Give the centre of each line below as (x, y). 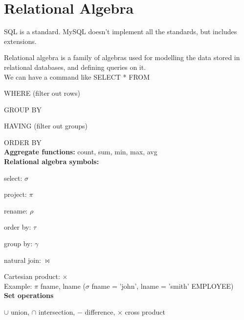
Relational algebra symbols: (52, 161)
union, (20, 312)
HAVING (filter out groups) (46, 126)
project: (15, 194)
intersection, (57, 312)
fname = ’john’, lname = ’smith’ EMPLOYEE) (163, 286)
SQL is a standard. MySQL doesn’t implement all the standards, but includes (121, 32)
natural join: (22, 260)
